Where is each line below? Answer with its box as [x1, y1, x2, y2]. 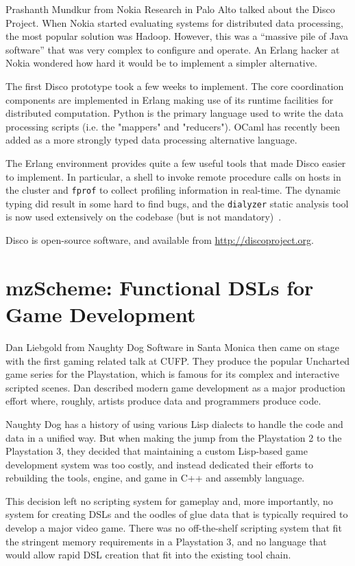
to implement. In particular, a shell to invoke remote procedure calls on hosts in [5, 169, 341, 183]
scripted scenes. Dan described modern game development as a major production [5, 380, 345, 394]
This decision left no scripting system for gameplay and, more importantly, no [5, 493, 333, 508]
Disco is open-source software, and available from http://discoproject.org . [5, 233, 314, 247]
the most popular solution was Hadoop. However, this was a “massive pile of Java [5, 29, 349, 43]
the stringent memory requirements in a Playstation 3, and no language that [5, 534, 327, 548]
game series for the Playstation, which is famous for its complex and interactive [5, 367, 339, 381]
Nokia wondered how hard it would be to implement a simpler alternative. [5, 56, 317, 70]
